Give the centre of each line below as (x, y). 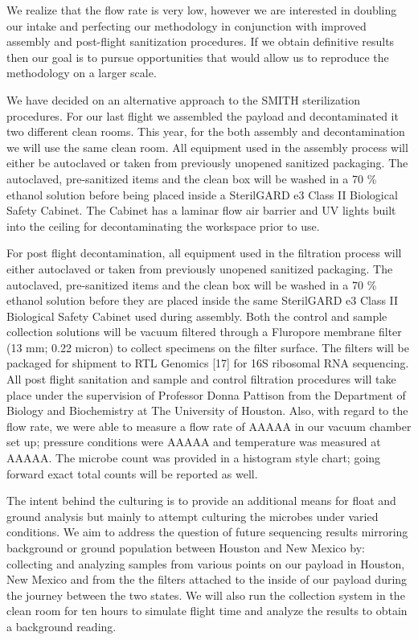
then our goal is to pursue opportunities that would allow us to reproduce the (198, 57)
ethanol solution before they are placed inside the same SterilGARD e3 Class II (203, 300)
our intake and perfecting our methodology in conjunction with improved (186, 25)
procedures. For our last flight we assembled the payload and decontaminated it (203, 115)
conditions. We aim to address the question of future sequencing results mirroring (207, 532)
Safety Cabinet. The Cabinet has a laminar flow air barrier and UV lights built (201, 210)
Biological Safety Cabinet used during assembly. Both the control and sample (197, 316)
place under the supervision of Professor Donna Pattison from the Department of (206, 394)
